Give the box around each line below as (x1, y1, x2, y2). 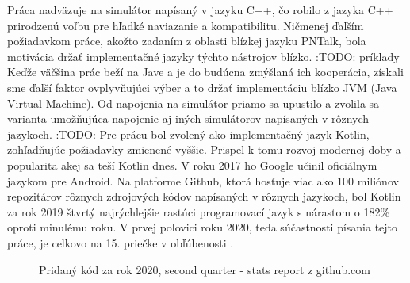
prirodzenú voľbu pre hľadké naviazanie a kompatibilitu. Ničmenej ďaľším (7, 17, 364, 33)
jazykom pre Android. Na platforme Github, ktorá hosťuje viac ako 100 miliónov (7, 172, 399, 189)
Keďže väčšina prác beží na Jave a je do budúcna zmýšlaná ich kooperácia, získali (7, 63, 404, 80)
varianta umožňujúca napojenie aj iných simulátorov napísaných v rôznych (7, 110, 370, 127)
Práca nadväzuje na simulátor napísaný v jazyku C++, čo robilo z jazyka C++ (7, 2, 393, 17)
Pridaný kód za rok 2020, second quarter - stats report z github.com (39, 261, 370, 277)
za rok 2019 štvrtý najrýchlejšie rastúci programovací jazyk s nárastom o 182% (7, 203, 390, 220)
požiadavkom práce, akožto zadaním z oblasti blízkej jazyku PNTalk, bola (7, 33, 366, 49)
